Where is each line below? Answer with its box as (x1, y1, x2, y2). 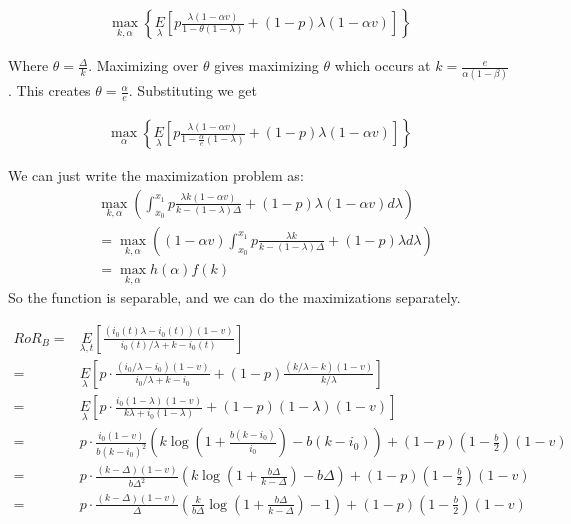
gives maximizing (214, 55, 319, 76)
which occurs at (334, 55, 431, 76)
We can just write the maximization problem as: (8, 165, 304, 186)
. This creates (8, 80, 91, 101)
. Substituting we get (128, 80, 257, 101)
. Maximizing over (88, 55, 199, 76)
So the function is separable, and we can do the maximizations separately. (8, 287, 461, 308)
